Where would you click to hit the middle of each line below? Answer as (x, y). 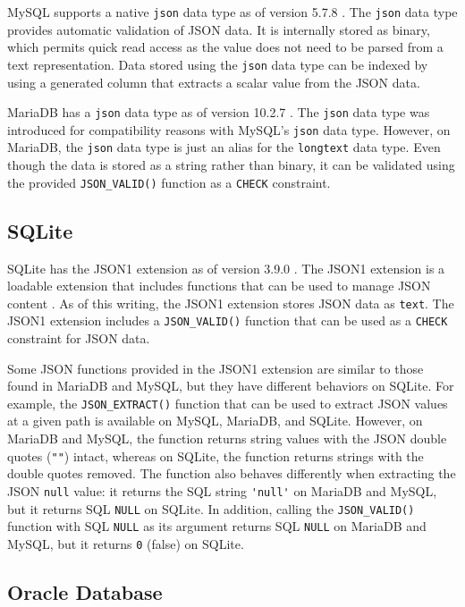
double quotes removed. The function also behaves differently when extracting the (232, 473)
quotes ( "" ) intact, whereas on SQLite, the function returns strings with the (216, 455)
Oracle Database (85, 591)
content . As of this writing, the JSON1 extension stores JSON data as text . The (231, 303)
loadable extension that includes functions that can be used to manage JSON (219, 286)
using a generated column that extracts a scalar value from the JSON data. (214, 82)
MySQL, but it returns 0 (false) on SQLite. (126, 543)
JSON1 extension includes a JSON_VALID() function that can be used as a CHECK (228, 320)
